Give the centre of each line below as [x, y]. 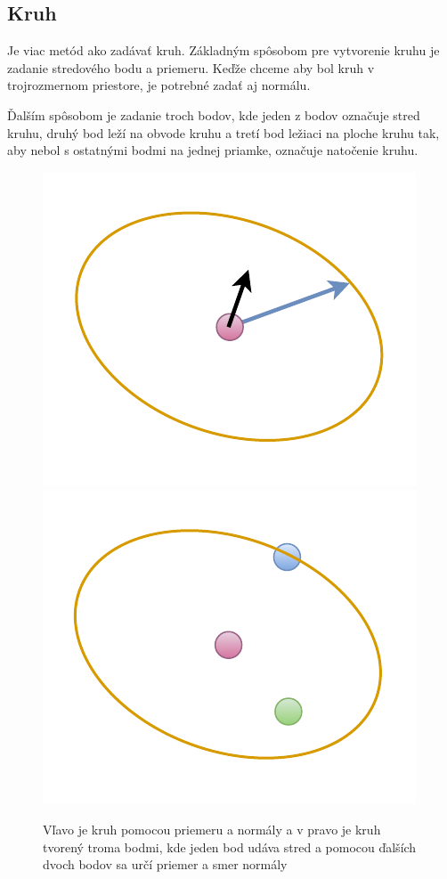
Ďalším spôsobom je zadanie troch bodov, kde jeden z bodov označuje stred [214, 114]
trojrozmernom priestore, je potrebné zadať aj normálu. [159, 85]
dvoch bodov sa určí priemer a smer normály [165, 864]
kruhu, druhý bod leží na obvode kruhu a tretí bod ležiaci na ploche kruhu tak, [223, 132]
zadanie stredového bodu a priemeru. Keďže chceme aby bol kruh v [191, 67]
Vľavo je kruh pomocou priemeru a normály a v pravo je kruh [212, 829]
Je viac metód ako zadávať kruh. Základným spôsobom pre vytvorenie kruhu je [223, 50]
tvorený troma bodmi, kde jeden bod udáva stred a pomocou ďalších [230, 846]
